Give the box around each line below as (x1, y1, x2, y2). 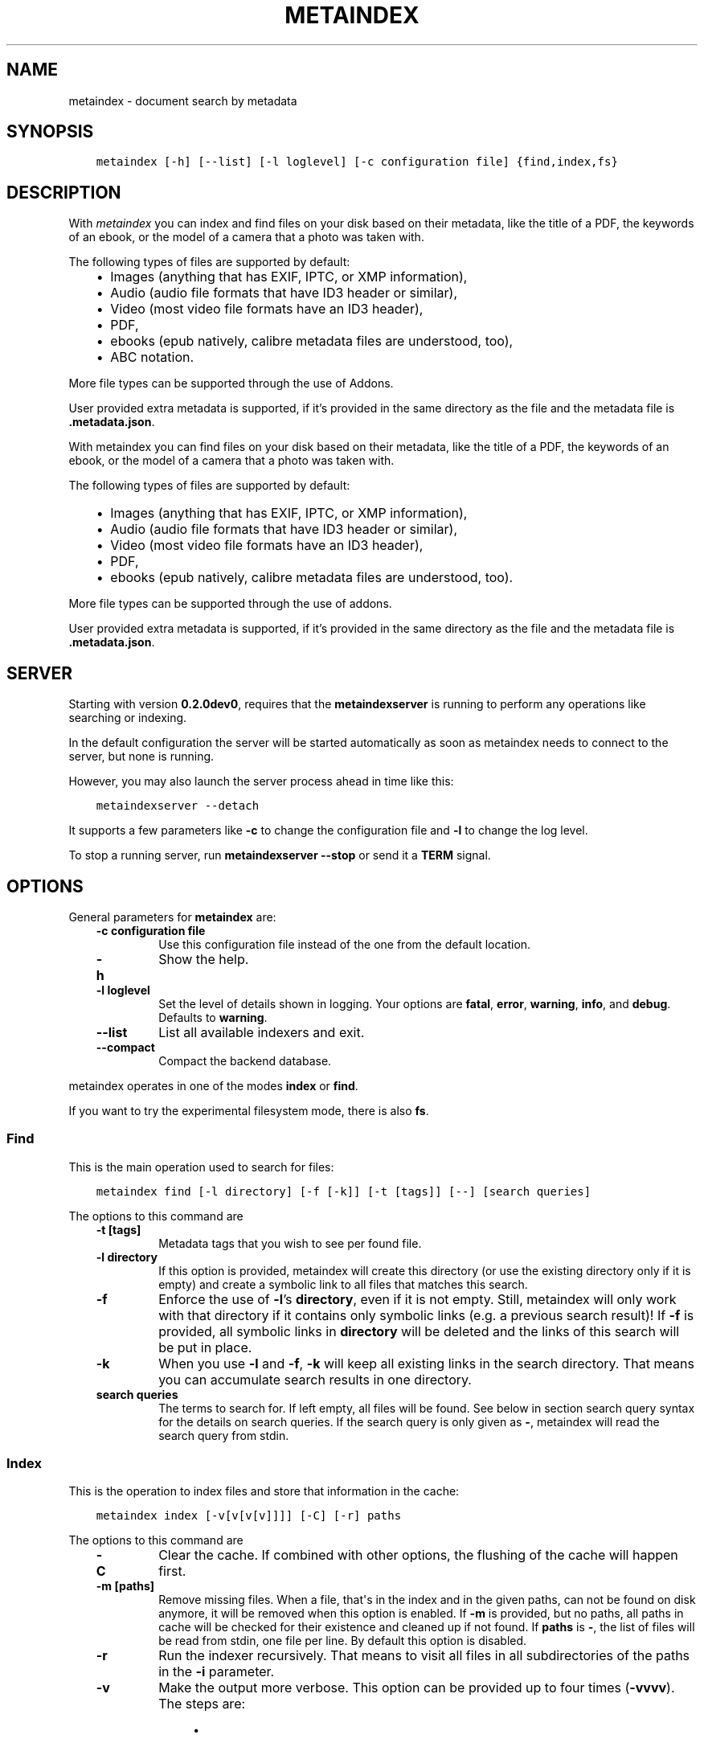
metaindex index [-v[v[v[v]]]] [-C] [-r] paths (96, 1509, 402, 1523)
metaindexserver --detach (96, 799, 260, 813)
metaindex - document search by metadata (68, 93, 297, 108)
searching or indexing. (68, 711, 187, 725)
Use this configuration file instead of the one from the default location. (158, 937, 531, 951)
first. (158, 1563, 186, 1580)
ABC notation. (110, 349, 194, 366)
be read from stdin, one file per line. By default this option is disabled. (158, 1634, 527, 1648)
